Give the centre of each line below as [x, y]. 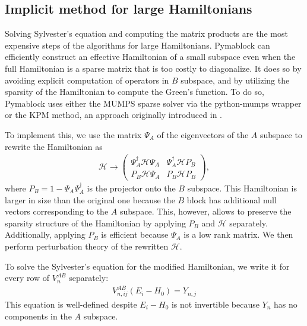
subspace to [281, 134]
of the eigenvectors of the [203, 134]
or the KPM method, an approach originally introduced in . [113, 115]
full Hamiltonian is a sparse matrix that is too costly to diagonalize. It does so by [153, 68]
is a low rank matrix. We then [238, 234]
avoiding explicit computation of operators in [87, 80]
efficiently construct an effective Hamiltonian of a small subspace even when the [150, 57]
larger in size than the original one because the [90, 199]
